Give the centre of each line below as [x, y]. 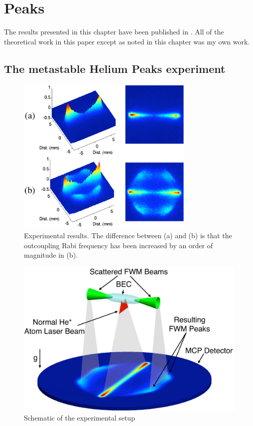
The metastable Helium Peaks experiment [115, 68]
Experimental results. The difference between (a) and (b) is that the [128, 235]
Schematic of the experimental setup [79, 418]
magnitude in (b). [51, 255]
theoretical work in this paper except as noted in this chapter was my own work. [127, 41]
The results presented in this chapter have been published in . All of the [114, 32]
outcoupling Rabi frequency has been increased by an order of [118, 245]
